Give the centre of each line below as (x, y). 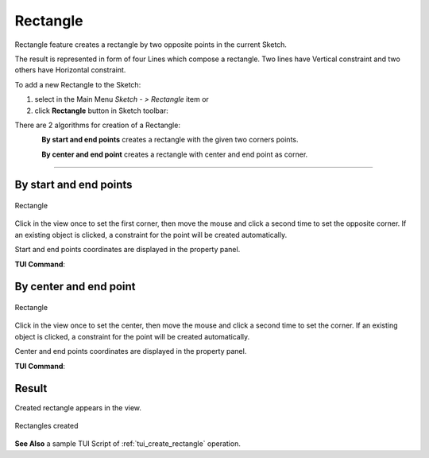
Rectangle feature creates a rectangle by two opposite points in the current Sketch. (151, 45)
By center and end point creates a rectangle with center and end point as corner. (175, 154)
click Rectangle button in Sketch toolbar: (101, 111)
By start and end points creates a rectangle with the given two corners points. (170, 140)
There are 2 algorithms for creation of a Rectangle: (97, 125)
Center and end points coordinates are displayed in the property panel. (131, 351)
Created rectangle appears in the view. (78, 408)
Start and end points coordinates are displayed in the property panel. (128, 250)
